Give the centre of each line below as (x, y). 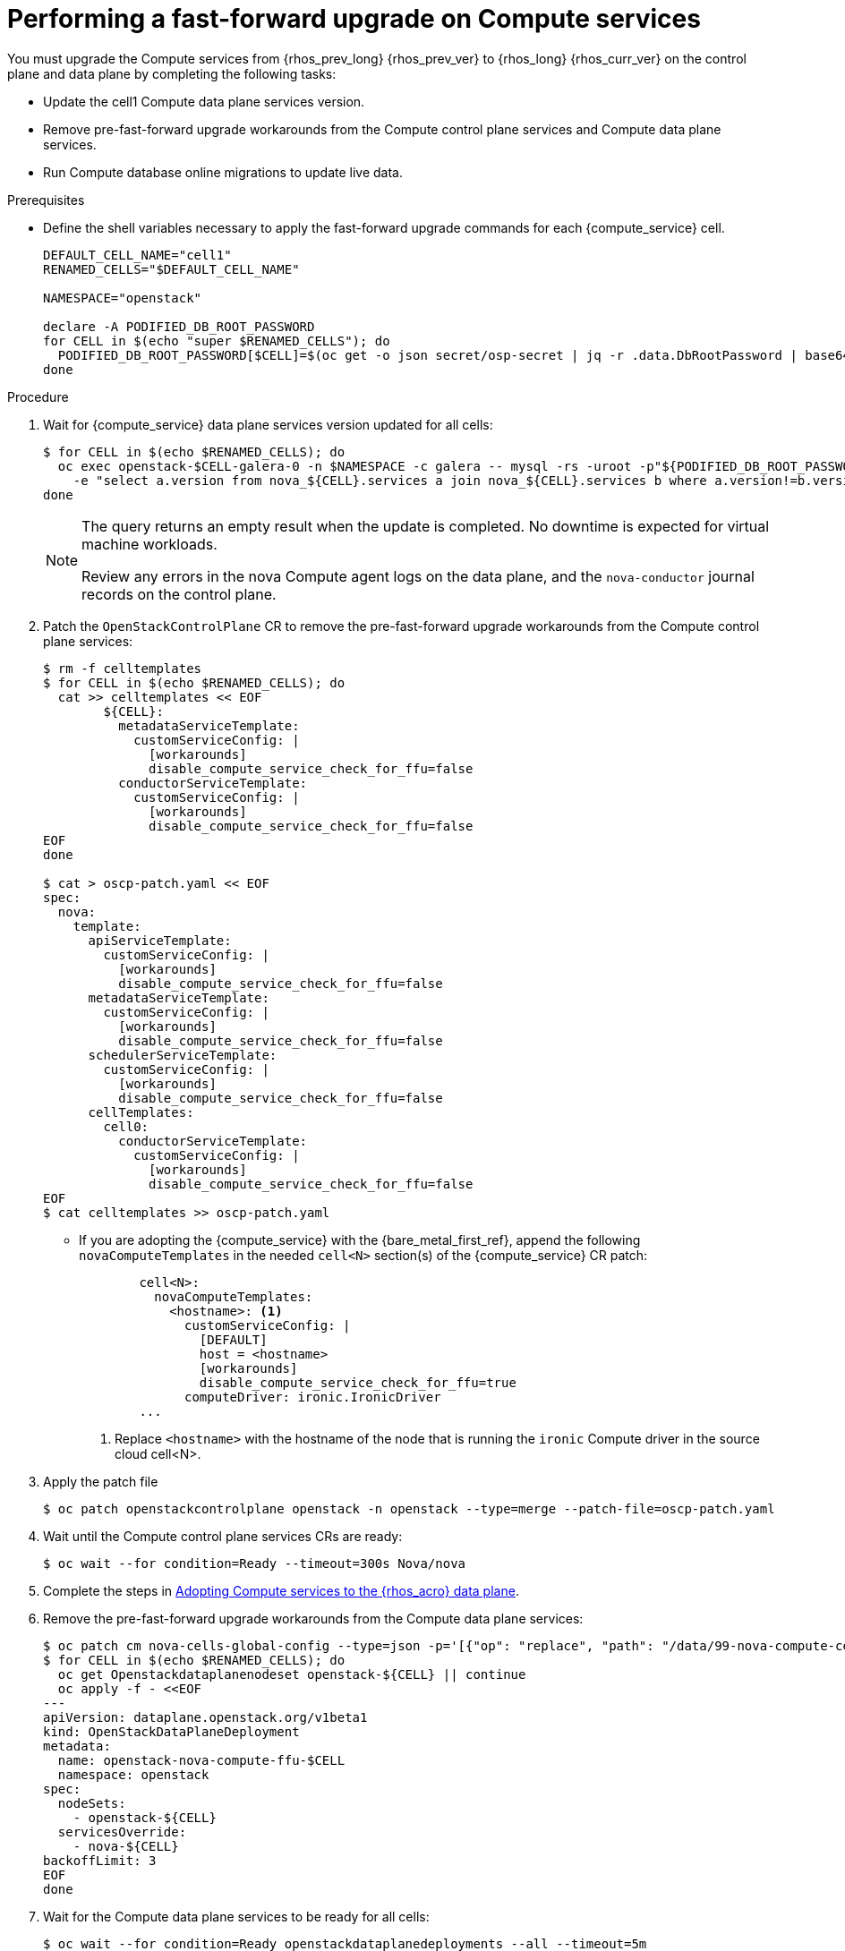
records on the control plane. (179, 594)
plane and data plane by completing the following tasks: (172, 73)
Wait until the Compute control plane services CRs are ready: (223, 1536)
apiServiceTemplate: (160, 940)
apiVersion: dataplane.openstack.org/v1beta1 (205, 1717)
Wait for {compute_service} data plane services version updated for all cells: (268, 424)
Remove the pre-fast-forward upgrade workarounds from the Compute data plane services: (313, 1618)
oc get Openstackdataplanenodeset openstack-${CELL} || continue (292, 1674)
